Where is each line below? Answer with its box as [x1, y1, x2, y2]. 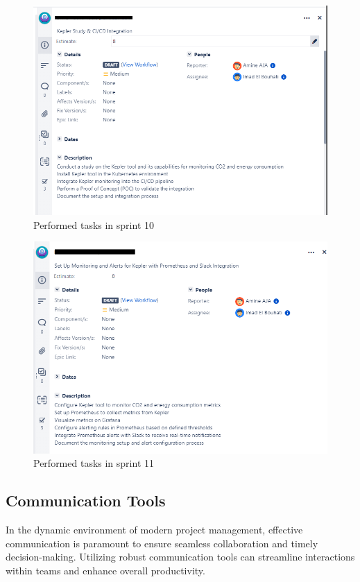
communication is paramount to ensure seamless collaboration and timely [6, 536, 318, 550]
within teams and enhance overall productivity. [6, 563, 205, 578]
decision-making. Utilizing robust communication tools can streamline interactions [6, 549, 355, 564]
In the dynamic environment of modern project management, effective [6, 522, 303, 537]
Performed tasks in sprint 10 [33, 217, 154, 232]
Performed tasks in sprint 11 [33, 456, 154, 470]
